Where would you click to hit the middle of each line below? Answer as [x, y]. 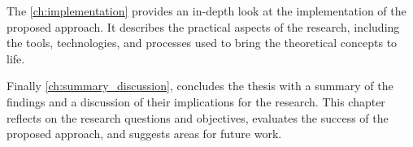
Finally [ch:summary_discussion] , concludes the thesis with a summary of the [200, 86]
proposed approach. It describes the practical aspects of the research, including [203, 26]
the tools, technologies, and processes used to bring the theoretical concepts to [202, 43]
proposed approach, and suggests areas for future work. [144, 134]
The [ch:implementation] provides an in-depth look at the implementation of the [206, 11]
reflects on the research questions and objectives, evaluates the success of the [198, 117]
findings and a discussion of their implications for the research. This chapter [196, 101]
